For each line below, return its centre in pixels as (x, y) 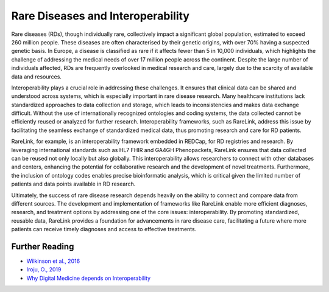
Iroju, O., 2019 (44, 269)
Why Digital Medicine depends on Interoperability (89, 278)
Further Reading (43, 246)
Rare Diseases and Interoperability (101, 16)
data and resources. (37, 77)
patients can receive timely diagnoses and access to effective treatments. (104, 229)
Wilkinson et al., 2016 (53, 261)
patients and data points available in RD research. (73, 184)
